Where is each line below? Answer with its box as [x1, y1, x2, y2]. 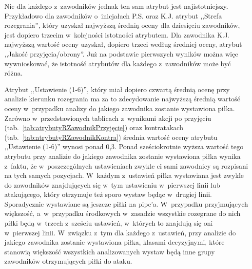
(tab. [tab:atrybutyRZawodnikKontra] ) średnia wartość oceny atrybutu [4, 132, 217, 142]
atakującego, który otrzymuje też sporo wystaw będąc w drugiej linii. [4, 189, 212, 199]
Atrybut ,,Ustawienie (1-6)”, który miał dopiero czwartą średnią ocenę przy [4, 84, 230, 94]
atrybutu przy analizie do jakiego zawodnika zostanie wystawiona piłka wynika [4, 151, 241, 161]
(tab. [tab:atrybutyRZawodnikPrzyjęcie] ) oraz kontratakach [4, 122, 183, 133]
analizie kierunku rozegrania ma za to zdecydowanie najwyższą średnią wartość [4, 94, 240, 104]
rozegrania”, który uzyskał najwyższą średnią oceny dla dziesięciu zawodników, [4, 20, 240, 30]
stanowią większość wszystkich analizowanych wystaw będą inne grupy [4, 246, 215, 256]
